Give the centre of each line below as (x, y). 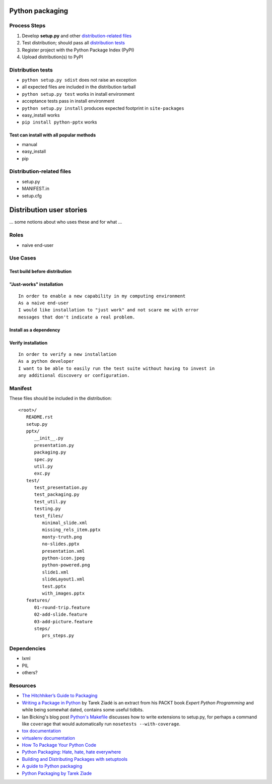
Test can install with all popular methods (53, 135)
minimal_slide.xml (65, 523)
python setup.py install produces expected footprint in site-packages (103, 108)
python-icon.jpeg (63, 558)
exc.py (42, 473)
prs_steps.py (58, 636)
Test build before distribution (41, 272)
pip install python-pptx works (59, 122)
